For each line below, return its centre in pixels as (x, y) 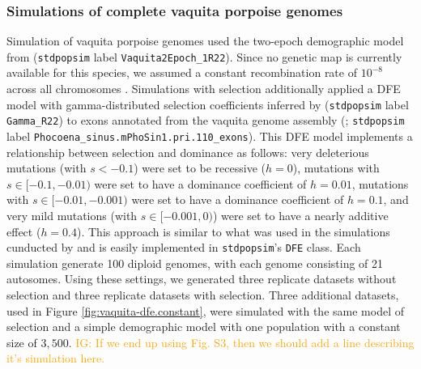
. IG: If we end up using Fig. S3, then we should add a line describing (241, 342)
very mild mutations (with (72, 215)
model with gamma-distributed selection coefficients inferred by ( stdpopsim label (208, 104)
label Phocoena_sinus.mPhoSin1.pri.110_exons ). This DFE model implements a (210, 136)
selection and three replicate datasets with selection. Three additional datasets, (203, 295)
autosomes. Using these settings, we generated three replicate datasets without (202, 279)
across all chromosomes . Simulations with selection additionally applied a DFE (204, 89)
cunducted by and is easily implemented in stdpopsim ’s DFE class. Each (184, 247)
